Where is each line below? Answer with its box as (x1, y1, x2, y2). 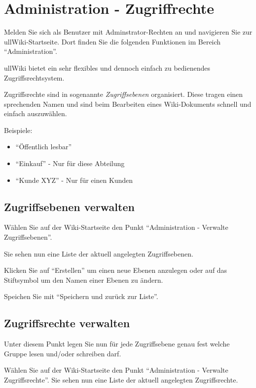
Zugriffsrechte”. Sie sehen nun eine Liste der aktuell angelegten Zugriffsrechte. (4, 375, 238, 385)
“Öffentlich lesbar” (15, 141, 72, 152)
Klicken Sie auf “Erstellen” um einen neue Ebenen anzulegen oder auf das (4, 265, 227, 275)
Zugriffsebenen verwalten (4, 199, 135, 214)
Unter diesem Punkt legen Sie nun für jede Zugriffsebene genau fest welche (4, 339, 230, 349)
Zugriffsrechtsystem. (4, 72, 65, 83)
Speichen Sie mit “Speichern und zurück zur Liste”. (4, 291, 158, 302)
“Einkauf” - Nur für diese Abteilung (15, 158, 125, 169)
